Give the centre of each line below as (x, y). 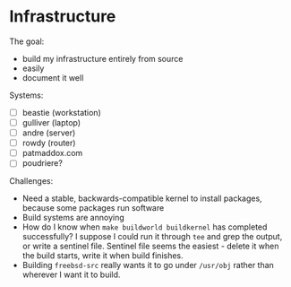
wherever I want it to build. (71, 274)
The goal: (27, 41)
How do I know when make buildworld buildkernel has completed (145, 227)
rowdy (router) (49, 143)
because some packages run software (93, 208)
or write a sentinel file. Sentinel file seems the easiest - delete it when (150, 246)
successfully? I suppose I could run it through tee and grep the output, (152, 237)
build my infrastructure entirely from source (103, 58)
